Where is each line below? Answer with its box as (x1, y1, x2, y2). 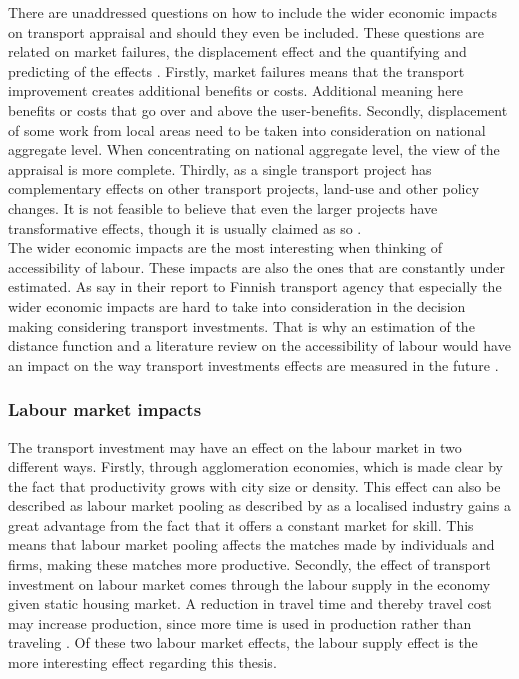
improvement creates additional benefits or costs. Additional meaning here (8, 80, 464, 101)
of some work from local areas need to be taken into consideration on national (8, 119, 486, 140)
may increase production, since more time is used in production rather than (8, 612, 472, 633)
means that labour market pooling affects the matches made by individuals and (8, 534, 495, 555)
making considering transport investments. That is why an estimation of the (8, 315, 475, 336)
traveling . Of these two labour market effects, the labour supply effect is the (8, 632, 478, 653)
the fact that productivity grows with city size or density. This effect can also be (8, 475, 501, 496)
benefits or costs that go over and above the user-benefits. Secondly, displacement (8, 99, 508, 120)
